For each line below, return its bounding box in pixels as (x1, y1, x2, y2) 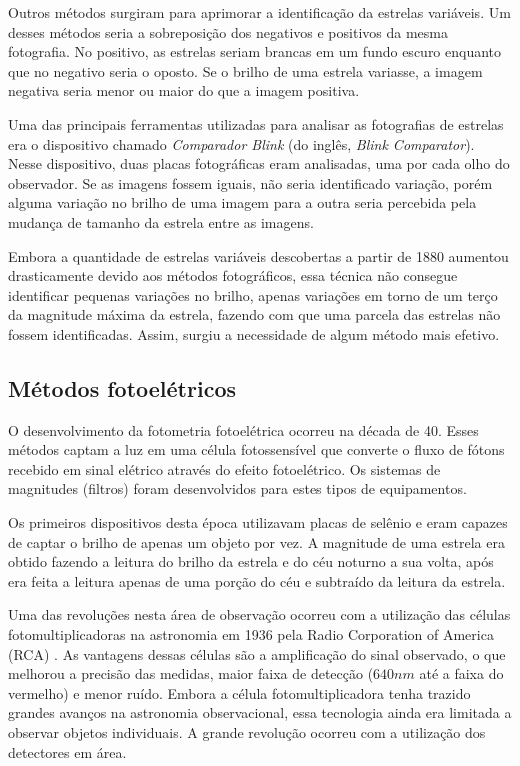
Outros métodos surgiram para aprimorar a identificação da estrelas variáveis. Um (8, 2, 511, 22)
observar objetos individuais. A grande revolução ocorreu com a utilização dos (8, 722, 486, 743)
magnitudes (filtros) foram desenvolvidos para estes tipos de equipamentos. (8, 478, 467, 499)
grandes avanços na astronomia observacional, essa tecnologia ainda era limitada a (8, 702, 512, 723)
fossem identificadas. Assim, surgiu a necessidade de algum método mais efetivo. (8, 323, 500, 344)
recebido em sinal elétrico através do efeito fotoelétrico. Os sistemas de (8, 458, 441, 479)
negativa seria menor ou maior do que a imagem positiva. (8, 80, 360, 101)
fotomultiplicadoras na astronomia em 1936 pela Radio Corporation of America (8, 624, 494, 645)
